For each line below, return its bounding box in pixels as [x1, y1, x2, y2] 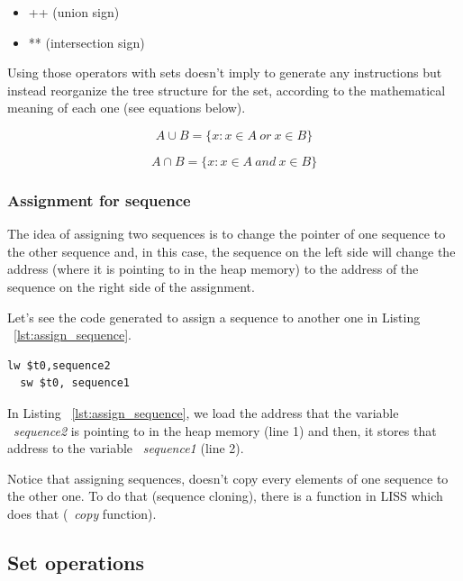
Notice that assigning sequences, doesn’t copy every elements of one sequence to [7, 468, 449, 487]
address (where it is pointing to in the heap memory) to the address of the [7, 259, 419, 278]
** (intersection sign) [28, 32, 145, 51]
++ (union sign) [28, 3, 120, 21]
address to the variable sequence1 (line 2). [7, 439, 244, 458]
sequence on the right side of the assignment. [7, 277, 255, 295]
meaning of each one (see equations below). [7, 98, 246, 117]
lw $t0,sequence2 [7, 359, 111, 372]
